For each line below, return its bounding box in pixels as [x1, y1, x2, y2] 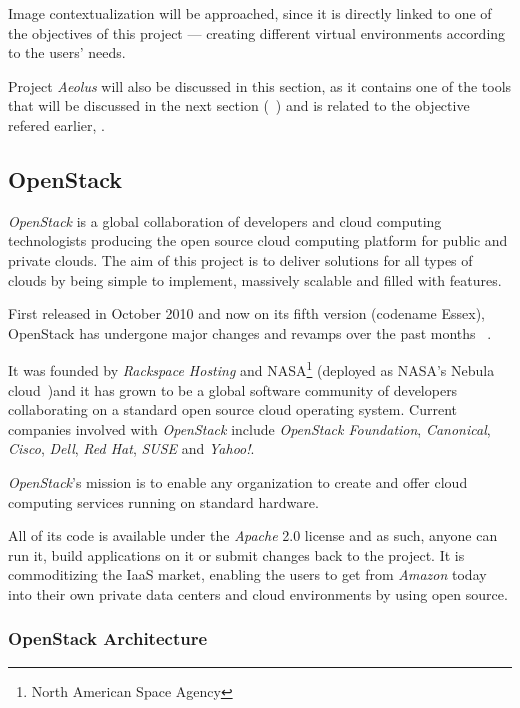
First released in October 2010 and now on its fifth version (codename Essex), [8, 303, 485, 324]
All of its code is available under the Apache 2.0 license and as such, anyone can [8, 525, 498, 546]
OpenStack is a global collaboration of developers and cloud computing [8, 210, 442, 231]
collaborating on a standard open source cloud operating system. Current [8, 399, 457, 420]
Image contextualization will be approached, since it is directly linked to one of [8, 3, 492, 23]
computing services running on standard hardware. [8, 491, 319, 512]
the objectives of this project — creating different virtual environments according [8, 22, 506, 43]
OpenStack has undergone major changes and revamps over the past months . [8, 322, 492, 343]
